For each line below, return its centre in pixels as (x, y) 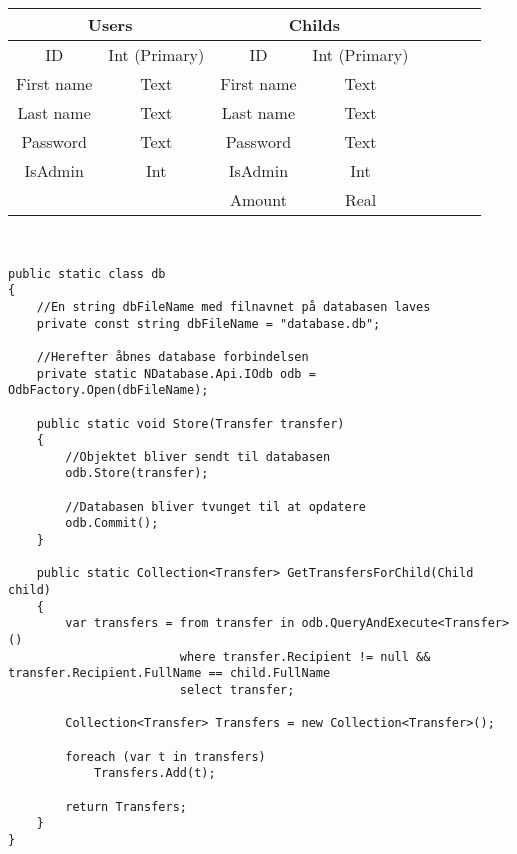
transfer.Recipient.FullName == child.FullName (169, 673)
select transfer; (237, 690)
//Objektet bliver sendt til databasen (198, 456)
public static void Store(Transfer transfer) (190, 423)
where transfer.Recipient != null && (305, 656)
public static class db (87, 273)
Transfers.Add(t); (154, 773)
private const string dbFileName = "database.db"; (208, 323)
